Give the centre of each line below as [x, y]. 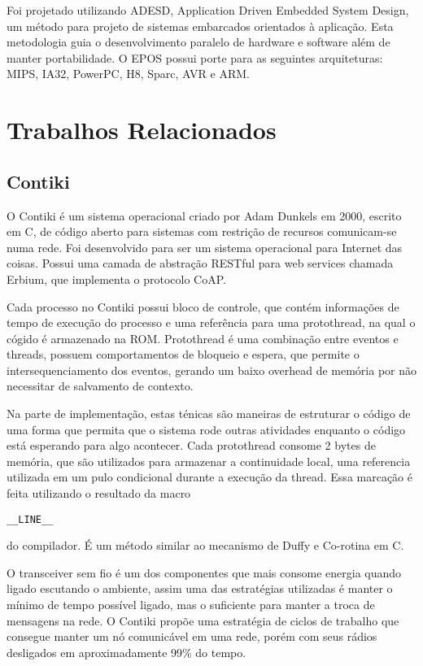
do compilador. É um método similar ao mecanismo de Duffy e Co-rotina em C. [205, 545]
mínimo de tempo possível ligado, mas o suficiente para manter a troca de [191, 605]
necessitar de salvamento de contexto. [100, 386]
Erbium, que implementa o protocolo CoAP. [116, 279]
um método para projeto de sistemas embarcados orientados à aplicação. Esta [200, 26]
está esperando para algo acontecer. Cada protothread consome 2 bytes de [191, 445]
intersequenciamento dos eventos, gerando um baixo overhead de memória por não [212, 370]
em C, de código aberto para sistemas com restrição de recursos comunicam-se [202, 231]
